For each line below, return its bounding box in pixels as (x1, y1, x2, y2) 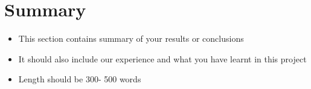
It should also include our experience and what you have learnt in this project (18, 52, 307, 65)
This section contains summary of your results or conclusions (18, 32, 244, 45)
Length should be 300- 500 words (18, 73, 141, 85)
